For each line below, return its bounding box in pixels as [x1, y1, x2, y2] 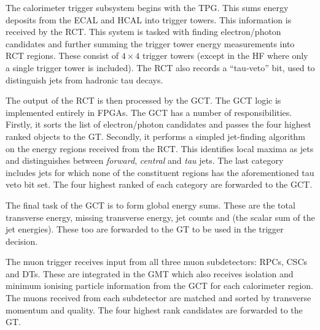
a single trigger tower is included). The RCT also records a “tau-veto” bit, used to [6, 61, 315, 74]
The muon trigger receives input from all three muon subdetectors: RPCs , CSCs [6, 255, 308, 268]
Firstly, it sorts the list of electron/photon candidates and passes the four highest [6, 118, 311, 131]
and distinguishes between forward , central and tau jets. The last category [6, 154, 284, 167]
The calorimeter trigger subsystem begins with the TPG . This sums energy [6, 1, 289, 13]
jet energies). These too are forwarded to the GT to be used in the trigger [6, 223, 284, 236]
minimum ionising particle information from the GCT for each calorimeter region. [6, 279, 313, 292]
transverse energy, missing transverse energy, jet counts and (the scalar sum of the [6, 210, 315, 223]
